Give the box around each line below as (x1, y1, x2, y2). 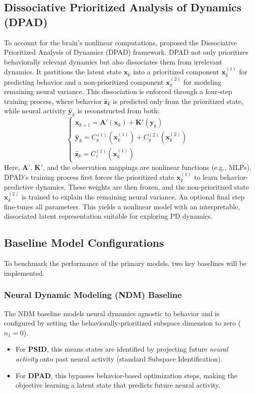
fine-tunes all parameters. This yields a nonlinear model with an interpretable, (4, 201, 240, 211)
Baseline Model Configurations (4, 235, 164, 250)
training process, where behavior (4, 96, 102, 106)
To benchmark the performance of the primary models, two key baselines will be (4, 258, 247, 268)
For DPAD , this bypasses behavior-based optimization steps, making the (15, 370, 238, 380)
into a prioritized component (133, 66, 220, 77)
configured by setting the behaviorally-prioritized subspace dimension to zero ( (4, 318, 241, 328)
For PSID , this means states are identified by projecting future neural (15, 344, 228, 354)
